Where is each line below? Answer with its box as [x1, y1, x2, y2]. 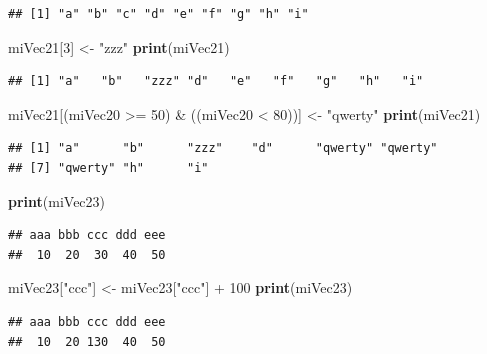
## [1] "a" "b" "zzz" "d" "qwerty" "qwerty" [8, 141, 438, 156]
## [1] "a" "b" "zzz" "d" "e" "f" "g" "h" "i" [8, 74, 424, 89]
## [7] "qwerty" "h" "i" [8, 160, 209, 175]
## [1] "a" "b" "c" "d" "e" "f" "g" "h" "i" [8, 7, 309, 21]
